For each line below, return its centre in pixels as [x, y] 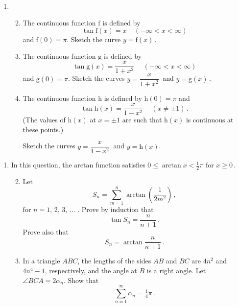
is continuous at [210, 120]
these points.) [43, 129]
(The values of [44, 120]
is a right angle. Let [176, 271]
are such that [142, 120]
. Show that [81, 280]
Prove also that [46, 231]
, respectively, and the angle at [91, 271]
